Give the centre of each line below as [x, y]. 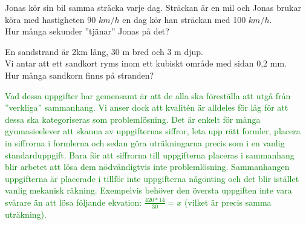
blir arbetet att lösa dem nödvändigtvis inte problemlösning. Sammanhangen [147, 167]
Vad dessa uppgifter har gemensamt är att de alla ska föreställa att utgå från [148, 95]
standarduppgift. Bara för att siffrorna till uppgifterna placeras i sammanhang [150, 155]
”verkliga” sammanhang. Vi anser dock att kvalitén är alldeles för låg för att [147, 107]
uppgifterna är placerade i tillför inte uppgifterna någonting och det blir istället [152, 178]
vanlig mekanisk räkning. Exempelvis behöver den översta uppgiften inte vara [148, 190]
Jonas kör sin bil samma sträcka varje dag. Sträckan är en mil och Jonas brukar [153, 7]
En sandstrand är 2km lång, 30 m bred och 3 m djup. [104, 51]
